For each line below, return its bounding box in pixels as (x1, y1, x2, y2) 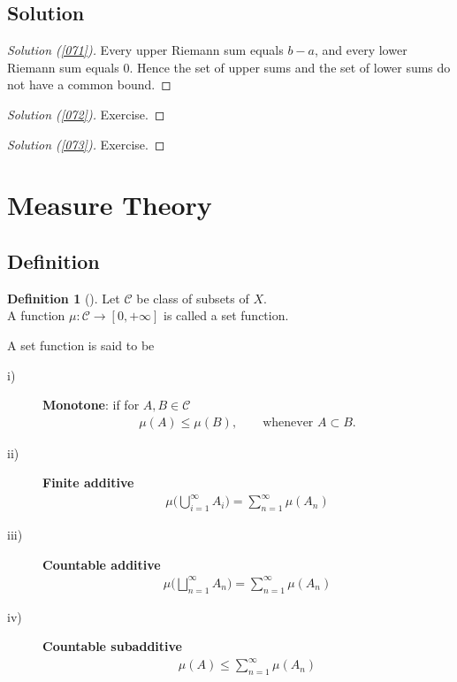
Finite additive (42, 473, 134, 492)
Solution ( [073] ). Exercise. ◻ (7, 134, 165, 153)
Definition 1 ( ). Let (7, 288, 120, 307)
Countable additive (42, 555, 161, 573)
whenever (263, 416, 314, 429)
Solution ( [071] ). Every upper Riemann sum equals (7, 41, 284, 59)
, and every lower (314, 41, 407, 59)
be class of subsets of (136, 288, 249, 307)
